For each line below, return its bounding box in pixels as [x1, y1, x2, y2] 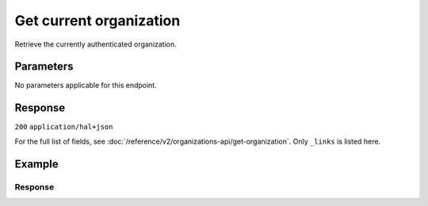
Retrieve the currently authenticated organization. [14, 39, 178, 49]
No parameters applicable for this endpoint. [14, 81, 158, 90]
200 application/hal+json [14, 122, 113, 132]
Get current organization [14, 12, 181, 29]
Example [14, 157, 59, 170]
